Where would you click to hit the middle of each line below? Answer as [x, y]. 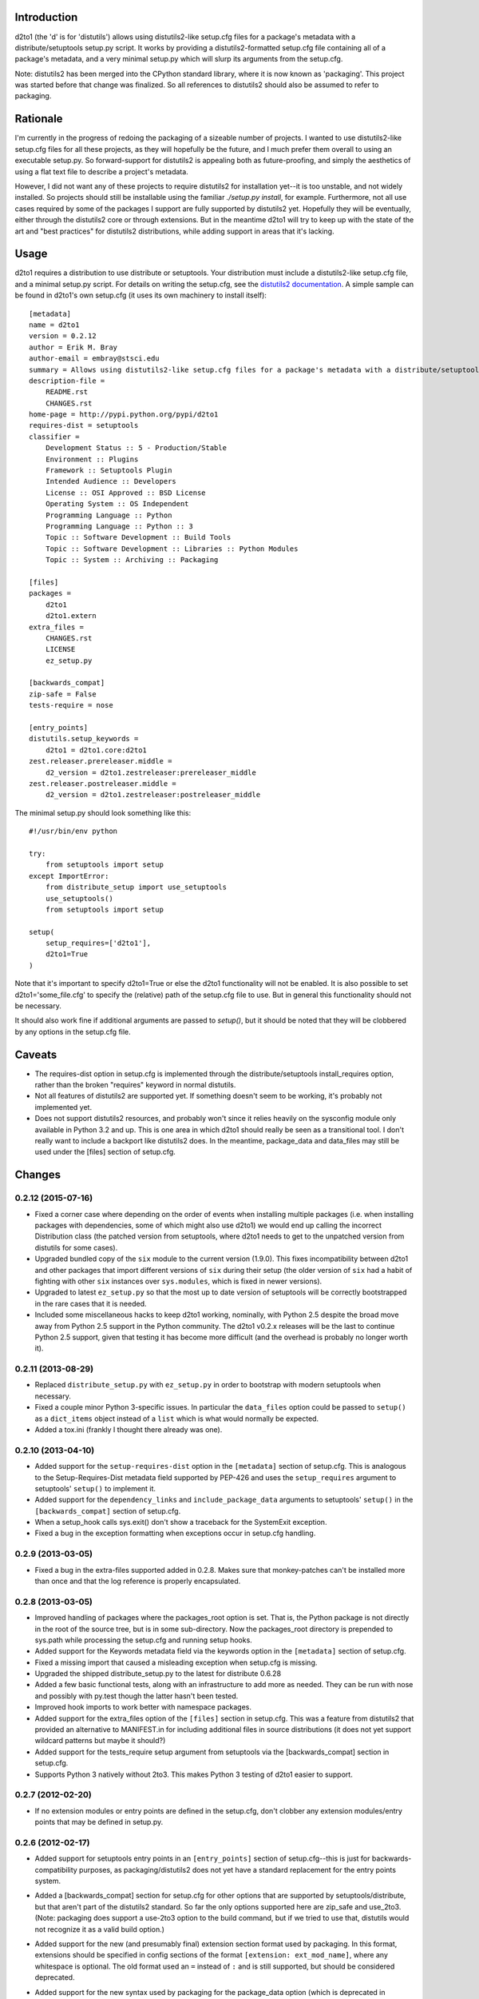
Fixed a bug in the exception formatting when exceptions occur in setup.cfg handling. [175, 1533]
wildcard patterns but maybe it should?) [100, 1741]
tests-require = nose [71, 705]
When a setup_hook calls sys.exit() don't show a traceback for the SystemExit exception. [181, 1522]
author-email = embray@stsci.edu [94, 359]
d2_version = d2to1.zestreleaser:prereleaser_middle [151, 772]
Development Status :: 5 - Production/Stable [136, 448]
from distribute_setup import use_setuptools [136, 887]
